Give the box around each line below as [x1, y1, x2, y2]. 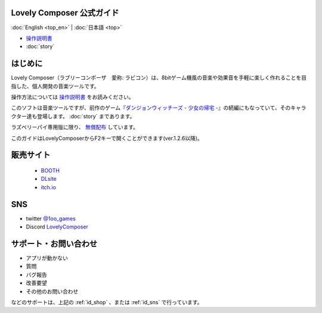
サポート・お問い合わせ [11, 239, 98, 249]
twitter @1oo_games [26, 215, 76, 222]
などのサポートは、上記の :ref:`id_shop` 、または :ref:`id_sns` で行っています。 [11, 298, 203, 306]
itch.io [41, 183, 56, 190]
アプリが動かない [26, 254, 68, 261]
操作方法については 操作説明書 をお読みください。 [11, 93, 134, 101]
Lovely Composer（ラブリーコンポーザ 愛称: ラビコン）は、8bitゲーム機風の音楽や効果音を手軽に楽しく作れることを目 [11, 74, 307, 82]
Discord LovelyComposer [26, 223, 89, 230]
